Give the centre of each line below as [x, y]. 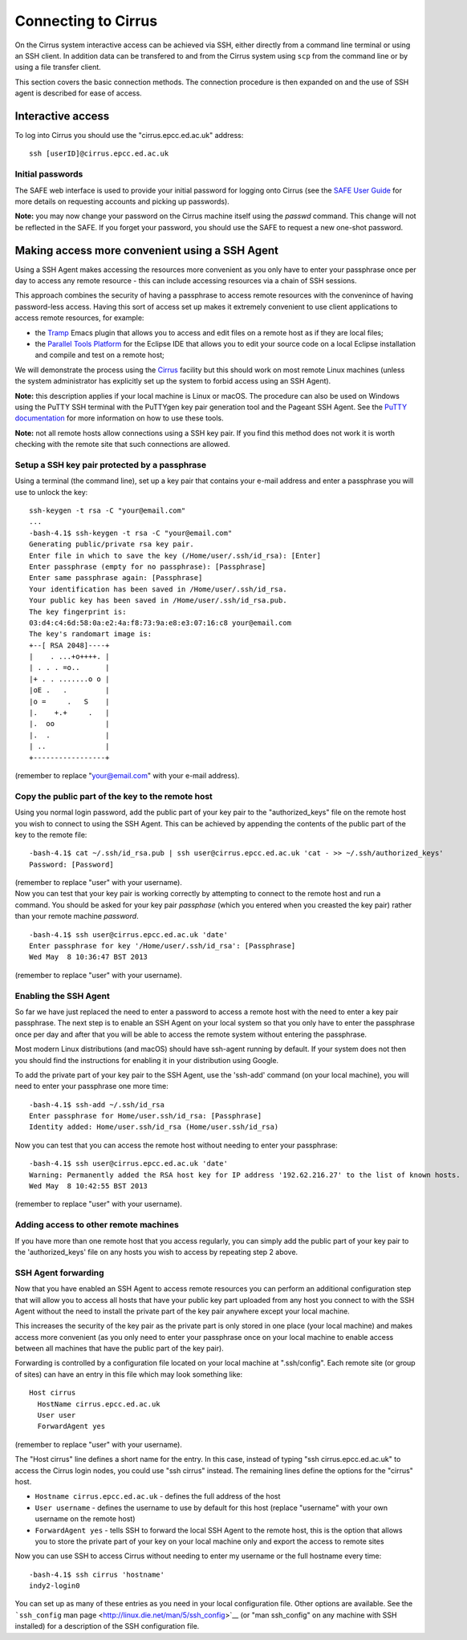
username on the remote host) [85, 1519]
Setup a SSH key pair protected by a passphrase [111, 465]
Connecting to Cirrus [86, 21]
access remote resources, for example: [79, 318]
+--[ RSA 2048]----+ [69, 645]
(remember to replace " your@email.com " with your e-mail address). [127, 775]
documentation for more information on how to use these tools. [119, 418]
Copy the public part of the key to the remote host [114, 796]
